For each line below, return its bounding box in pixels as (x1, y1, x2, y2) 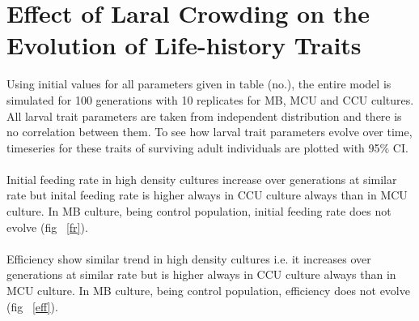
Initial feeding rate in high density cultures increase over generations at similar (6, 170, 397, 187)
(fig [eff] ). (6, 297, 58, 315)
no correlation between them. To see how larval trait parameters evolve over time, (6, 123, 413, 140)
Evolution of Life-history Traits (6, 28, 362, 62)
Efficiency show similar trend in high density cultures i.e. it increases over (6, 250, 371, 267)
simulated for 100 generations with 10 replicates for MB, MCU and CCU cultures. (6, 91, 414, 108)
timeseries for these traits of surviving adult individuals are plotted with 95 (6, 139, 380, 156)
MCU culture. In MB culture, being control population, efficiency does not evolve (6, 282, 410, 299)
